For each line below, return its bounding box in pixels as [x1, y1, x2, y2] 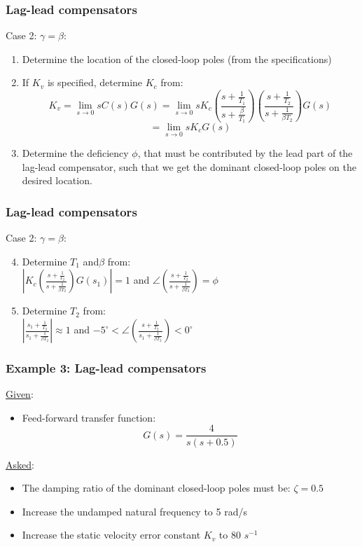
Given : [6, 387, 34, 401]
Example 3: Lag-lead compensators [6, 359, 207, 376]
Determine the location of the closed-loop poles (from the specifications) [22, 51, 332, 66]
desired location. [22, 173, 92, 188]
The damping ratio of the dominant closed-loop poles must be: [22, 480, 291, 495]
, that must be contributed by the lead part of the [137, 146, 353, 160]
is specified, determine [47, 75, 143, 90]
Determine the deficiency [22, 146, 129, 160]
